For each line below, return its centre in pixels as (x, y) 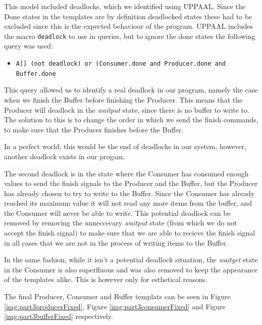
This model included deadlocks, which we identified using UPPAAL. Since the (125, 6)
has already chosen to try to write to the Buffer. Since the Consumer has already (129, 193)
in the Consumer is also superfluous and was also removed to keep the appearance (131, 269)
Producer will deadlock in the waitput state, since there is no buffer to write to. (127, 109)
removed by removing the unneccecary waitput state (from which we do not (121, 223)
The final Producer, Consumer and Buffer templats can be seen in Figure (117, 296)
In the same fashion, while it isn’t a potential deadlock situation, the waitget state (131, 260)
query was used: (29, 46)
